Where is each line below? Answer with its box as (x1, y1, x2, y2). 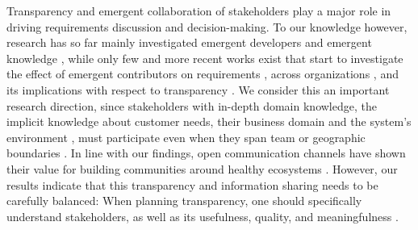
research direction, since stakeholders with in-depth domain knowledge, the (6, 97, 377, 114)
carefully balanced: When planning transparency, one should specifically (6, 192, 362, 209)
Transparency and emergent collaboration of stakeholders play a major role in (6, 2, 391, 19)
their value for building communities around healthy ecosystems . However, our (6, 160, 398, 177)
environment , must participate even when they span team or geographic (6, 128, 366, 145)
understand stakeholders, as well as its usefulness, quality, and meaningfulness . (6, 207, 399, 224)
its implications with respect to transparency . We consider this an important (6, 81, 390, 98)
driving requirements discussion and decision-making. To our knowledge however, (6, 18, 408, 35)
